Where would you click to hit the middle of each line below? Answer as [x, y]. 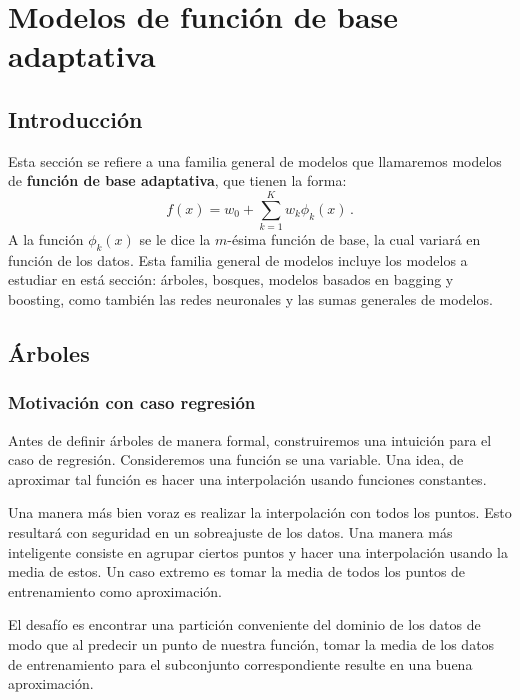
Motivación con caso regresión [132, 402]
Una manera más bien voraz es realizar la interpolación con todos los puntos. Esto [260, 512]
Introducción [75, 118]
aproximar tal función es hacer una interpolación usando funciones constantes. [247, 478]
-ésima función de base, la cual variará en [354, 239]
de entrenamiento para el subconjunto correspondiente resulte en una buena [240, 663]
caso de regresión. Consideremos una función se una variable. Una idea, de [236, 459]
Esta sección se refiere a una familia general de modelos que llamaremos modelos [255, 160]
